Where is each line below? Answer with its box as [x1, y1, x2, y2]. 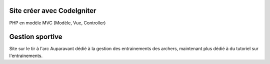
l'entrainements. [9, 53, 42, 59]
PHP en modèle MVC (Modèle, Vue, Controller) [9, 20, 106, 26]
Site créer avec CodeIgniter [9, 6, 96, 15]
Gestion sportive [9, 33, 62, 41]
